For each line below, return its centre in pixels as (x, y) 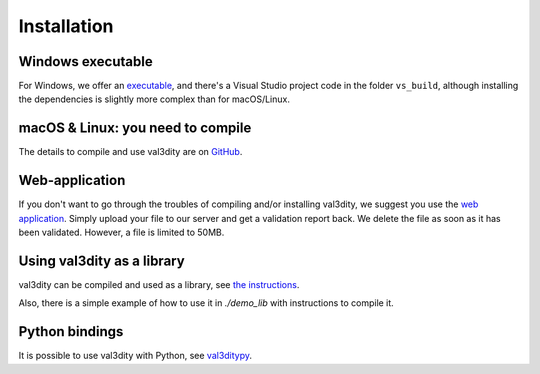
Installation (66, 26)
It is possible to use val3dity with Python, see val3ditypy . (135, 356)
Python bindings (71, 331)
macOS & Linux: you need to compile (135, 128)
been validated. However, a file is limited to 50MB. (121, 232)
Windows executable (86, 61)
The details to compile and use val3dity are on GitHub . (130, 152)
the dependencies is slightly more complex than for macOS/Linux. (154, 99)
